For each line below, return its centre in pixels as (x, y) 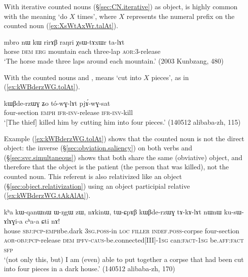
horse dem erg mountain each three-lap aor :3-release (82, 51)
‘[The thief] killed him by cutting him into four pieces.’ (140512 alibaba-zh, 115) (122, 122)
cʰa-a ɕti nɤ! (42, 221)
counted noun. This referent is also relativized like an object (93, 176)
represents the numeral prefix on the (180, 16)
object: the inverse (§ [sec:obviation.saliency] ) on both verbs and (98, 148)
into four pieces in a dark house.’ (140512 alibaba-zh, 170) (90, 269)
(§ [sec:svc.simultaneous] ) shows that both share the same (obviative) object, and (123, 157)
